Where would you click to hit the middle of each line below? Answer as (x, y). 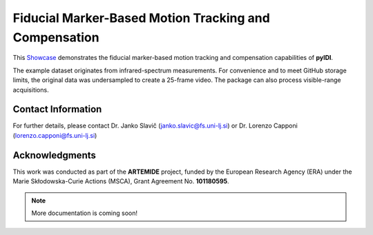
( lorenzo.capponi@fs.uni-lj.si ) (55, 135)
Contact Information (57, 109)
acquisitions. (31, 90)
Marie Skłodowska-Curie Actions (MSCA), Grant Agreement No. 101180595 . (121, 181)
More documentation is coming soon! (85, 213)
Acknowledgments (55, 155)
